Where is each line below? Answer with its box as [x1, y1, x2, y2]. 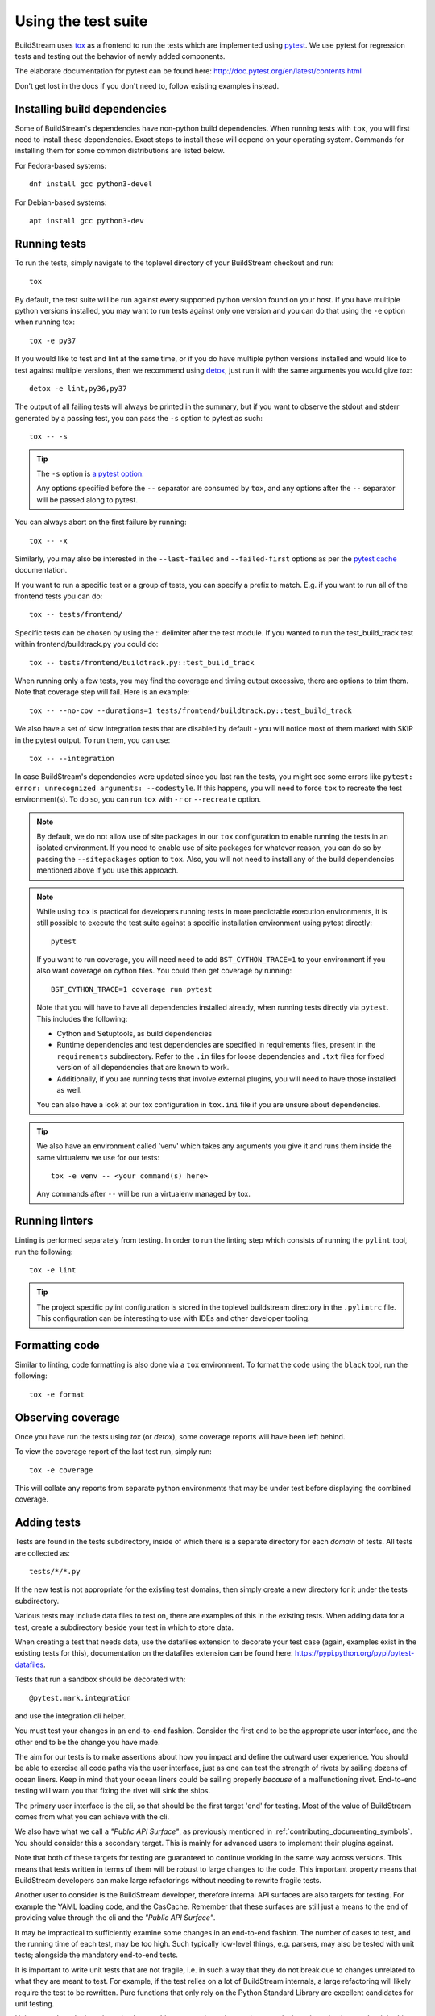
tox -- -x [29, 536, 68, 545]
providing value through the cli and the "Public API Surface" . [14, 1913, 216, 1922]
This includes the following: [36, 1014, 128, 1023]
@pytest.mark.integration [29, 1693, 132, 1702]
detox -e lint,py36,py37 [29, 384, 127, 393]
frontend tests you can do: [14, 591, 103, 601]
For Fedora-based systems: [14, 160, 107, 170]
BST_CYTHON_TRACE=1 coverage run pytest [51, 985, 213, 993]
